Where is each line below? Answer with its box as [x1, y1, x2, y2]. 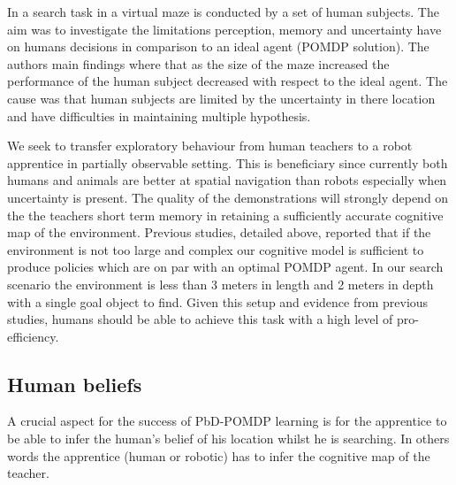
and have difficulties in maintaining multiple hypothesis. [7, 106, 311, 125]
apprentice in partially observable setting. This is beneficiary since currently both [7, 153, 448, 172]
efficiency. [7, 327, 59, 345]
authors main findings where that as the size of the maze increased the [7, 54, 390, 73]
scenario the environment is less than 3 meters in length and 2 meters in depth [7, 274, 434, 293]
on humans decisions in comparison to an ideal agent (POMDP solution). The [7, 37, 429, 56]
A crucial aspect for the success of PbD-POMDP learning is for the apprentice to [7, 412, 447, 430]
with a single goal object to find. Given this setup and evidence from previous [7, 292, 429, 311]
